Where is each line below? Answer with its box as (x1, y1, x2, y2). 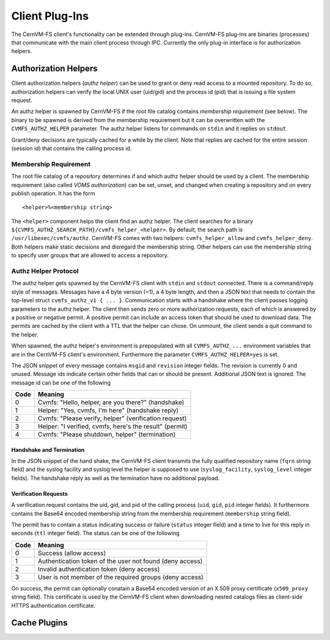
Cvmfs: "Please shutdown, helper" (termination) (37, 431, 176, 439)
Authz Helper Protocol (11, 267, 79, 275)
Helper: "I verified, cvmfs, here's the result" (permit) (37, 422, 188, 431)
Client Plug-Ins (11, 9, 89, 23)
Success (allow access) (37, 548, 106, 557)
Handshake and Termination (11, 446, 85, 453)
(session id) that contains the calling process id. (11, 144, 132, 152)
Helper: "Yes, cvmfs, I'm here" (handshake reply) (37, 406, 179, 415)
